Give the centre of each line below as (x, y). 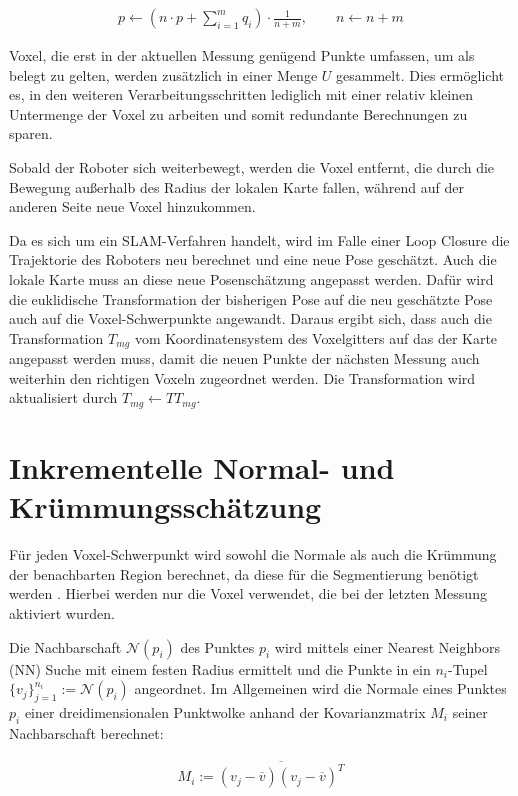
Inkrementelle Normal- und (202, 467)
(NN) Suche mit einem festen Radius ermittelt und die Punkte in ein (220, 668)
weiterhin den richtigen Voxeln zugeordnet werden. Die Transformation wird (242, 377)
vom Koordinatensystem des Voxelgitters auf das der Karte (316, 337)
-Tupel (468, 668)
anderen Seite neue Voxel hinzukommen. (132, 206)
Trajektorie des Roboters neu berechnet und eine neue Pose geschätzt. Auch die (253, 259)
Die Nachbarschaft (65, 646)
